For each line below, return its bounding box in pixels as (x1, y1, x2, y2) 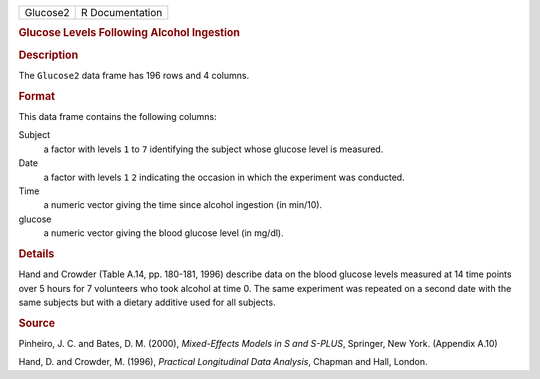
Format (18, 89, 55, 103)
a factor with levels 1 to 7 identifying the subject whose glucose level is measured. (43, 143, 384, 155)
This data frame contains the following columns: (18, 110, 217, 122)
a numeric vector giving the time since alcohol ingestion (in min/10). (43, 199, 323, 211)
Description (18, 48, 79, 62)
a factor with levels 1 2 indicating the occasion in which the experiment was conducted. (43, 171, 405, 183)
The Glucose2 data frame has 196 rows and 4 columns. (18, 69, 250, 81)
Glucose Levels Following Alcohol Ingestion (18, 26, 240, 40)
